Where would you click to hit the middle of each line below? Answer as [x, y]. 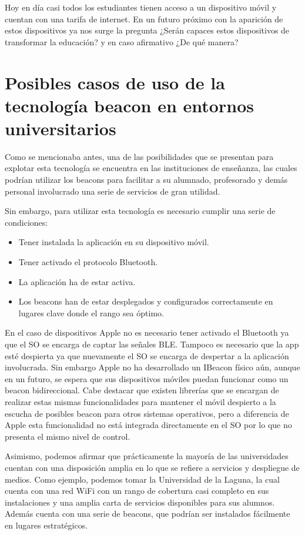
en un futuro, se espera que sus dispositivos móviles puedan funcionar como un [147, 378]
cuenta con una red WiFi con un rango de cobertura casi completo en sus [137, 491]
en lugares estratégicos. [46, 525]
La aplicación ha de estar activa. [77, 281]
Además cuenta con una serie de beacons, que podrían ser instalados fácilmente [148, 514]
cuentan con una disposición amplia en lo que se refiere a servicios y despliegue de [152, 467]
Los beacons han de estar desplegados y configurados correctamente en [146, 301]
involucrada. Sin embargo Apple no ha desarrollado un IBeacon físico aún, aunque [152, 367]
